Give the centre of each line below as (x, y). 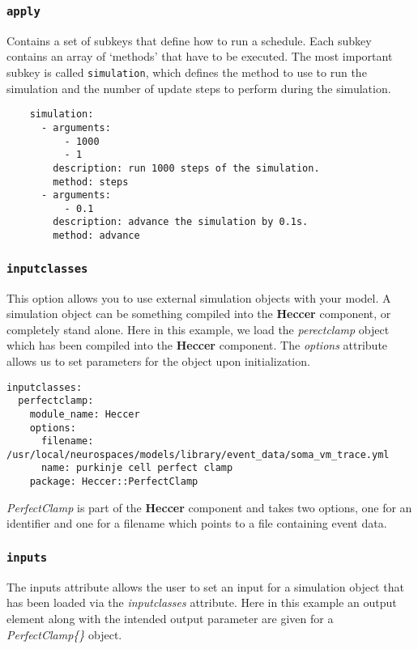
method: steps (91, 182)
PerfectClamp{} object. (64, 634)
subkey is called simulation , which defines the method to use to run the (187, 72)
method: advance (96, 236)
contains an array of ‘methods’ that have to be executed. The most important (200, 56)
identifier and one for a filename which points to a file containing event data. (197, 523)
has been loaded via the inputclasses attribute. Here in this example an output (202, 602)
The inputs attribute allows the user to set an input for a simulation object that (205, 586)
